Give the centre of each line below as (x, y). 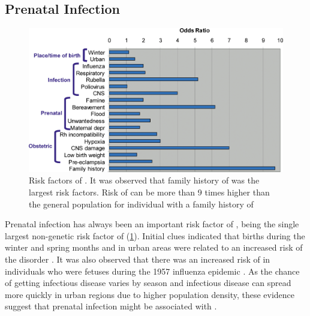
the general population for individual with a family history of (141, 204)
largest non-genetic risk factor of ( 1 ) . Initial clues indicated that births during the (155, 235)
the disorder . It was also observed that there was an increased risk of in (138, 259)
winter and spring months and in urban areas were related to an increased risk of (154, 247)
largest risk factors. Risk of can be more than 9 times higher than (149, 192)
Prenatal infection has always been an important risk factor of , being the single (152, 224)
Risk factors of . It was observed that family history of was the (144, 180)
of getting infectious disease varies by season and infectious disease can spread (148, 283)
